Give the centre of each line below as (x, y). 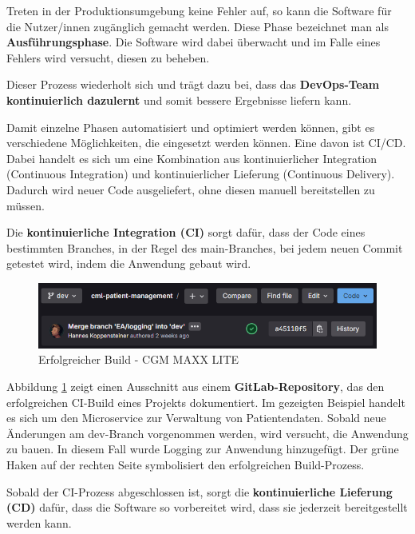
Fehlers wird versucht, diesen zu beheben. (108, 57)
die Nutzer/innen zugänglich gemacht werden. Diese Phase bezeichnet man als (198, 26)
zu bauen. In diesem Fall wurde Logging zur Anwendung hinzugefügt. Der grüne (203, 449)
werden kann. (39, 522)
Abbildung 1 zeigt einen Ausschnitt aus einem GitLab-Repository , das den (196, 386)
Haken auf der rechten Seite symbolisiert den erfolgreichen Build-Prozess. (186, 464)
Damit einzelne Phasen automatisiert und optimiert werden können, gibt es (191, 127)
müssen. (26, 205)
